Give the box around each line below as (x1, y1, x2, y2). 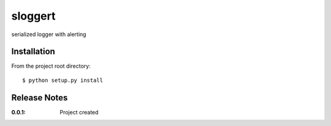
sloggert (11, 9, 56, 23)
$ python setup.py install (22, 76, 104, 84)
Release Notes (11, 92, 68, 103)
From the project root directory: (11, 62, 91, 70)
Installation (11, 46, 55, 57)
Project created (59, 108, 99, 116)
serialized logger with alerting (11, 31, 86, 38)
